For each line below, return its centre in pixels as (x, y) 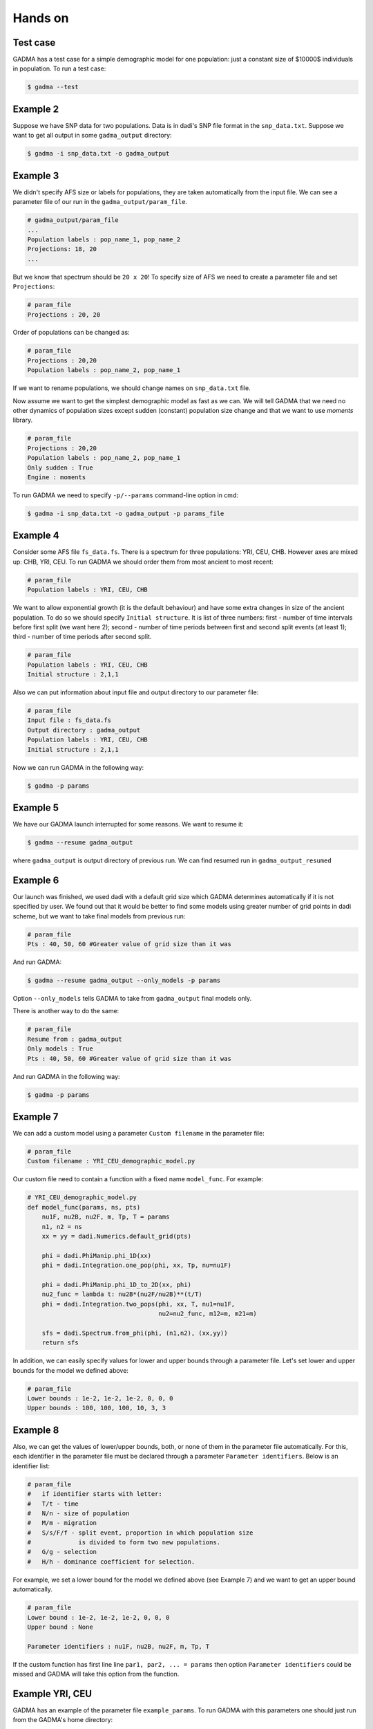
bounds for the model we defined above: (71, 1370)
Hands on (41, 18)
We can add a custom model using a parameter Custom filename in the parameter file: (139, 1134)
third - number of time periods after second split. (82, 637)
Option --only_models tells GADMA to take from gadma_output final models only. (132, 999)
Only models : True (60, 1049)
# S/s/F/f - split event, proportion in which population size (140, 1533)
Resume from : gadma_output (75, 1039)
